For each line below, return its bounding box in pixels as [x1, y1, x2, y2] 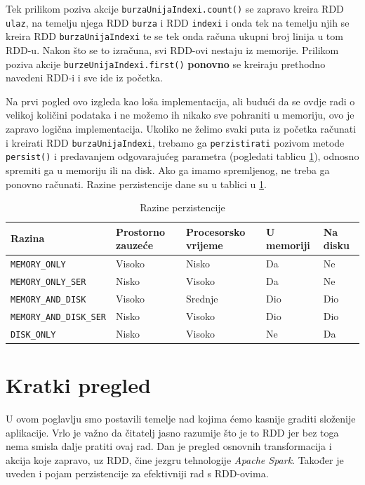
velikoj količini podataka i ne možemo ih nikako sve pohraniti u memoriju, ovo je [6, 107, 354, 122]
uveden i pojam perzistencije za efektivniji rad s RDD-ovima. [6, 466, 269, 481]
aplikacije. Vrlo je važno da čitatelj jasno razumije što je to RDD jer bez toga [6, 425, 339, 439]
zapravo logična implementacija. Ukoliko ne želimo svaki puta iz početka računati [6, 121, 357, 135]
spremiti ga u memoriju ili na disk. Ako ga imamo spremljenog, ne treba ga [6, 162, 330, 177]
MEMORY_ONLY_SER [11, 277, 86, 288]
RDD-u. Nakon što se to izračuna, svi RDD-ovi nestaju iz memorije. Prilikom [6, 42, 339, 57]
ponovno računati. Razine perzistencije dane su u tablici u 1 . [6, 176, 267, 191]
